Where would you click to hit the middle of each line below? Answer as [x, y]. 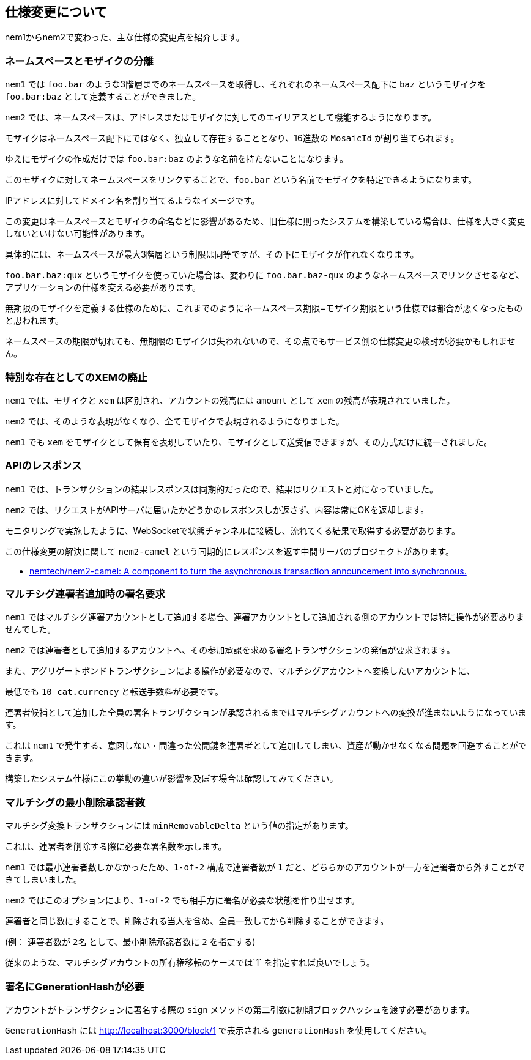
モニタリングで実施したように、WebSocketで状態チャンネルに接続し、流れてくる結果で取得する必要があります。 [232, 530]
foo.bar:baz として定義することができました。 [103, 97]
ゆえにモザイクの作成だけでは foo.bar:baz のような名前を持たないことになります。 [176, 159]
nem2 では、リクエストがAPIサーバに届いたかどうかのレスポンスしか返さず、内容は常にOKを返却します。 [217, 510]
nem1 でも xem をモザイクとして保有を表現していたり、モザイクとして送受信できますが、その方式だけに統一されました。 [249, 442]
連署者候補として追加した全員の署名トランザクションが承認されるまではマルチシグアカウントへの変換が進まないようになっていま [266, 713]
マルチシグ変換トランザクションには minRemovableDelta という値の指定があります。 [179, 826]
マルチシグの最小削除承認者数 [75, 802]
